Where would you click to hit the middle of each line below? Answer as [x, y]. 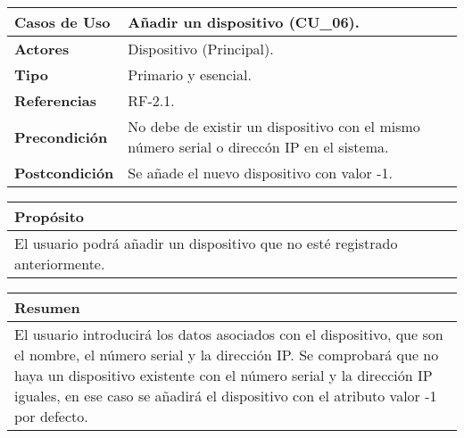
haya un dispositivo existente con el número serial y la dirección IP [224, 375]
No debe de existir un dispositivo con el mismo [274, 126]
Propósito [50, 216]
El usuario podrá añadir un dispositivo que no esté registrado [206, 243]
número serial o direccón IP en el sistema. [258, 147]
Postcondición [64, 173]
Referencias [56, 100]
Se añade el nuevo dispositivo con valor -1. [260, 173]
